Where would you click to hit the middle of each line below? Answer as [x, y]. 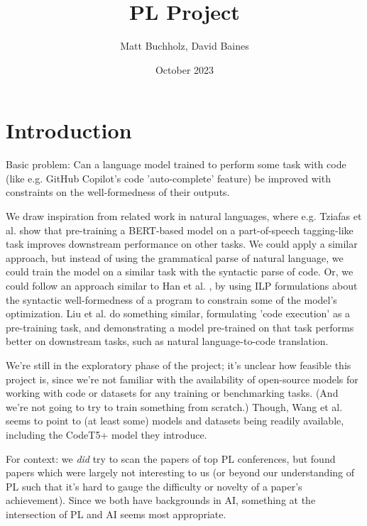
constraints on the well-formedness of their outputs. [118, 192]
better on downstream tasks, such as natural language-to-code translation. [167, 341]
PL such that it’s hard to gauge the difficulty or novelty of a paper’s [154, 486]
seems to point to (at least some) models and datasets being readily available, [175, 421]
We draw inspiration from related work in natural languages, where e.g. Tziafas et [184, 216]
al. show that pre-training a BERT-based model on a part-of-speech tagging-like [180, 230]
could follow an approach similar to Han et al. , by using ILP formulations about [182, 285]
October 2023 [185, 69]
